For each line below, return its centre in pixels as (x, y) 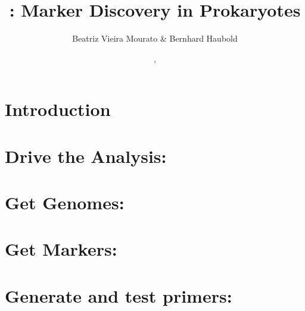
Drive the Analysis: (86, 155)
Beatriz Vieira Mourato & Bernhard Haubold (155, 38)
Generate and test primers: (119, 295)
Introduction (58, 109)
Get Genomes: (65, 202)
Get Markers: (61, 249)
